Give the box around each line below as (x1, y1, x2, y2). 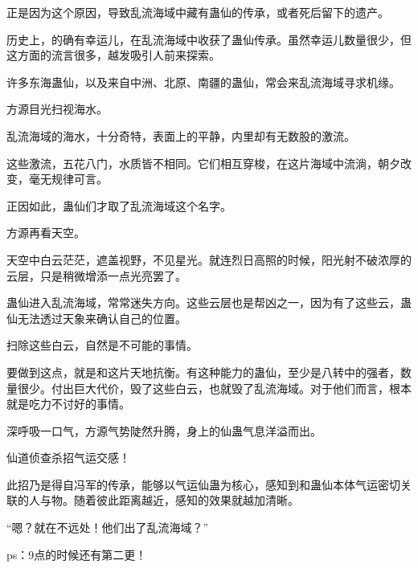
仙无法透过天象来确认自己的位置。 (6, 309, 186, 326)
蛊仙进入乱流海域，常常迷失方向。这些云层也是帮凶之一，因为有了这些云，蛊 (6, 294, 412, 311)
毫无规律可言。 (28, 170, 108, 187)
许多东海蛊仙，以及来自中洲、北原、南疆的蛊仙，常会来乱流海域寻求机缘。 (6, 73, 400, 90)
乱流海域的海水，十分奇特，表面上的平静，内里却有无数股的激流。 (6, 127, 355, 144)
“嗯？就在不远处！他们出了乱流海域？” (6, 519, 209, 536)
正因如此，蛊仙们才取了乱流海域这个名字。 (6, 197, 232, 214)
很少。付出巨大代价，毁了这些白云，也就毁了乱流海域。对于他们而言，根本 (17, 379, 412, 396)
